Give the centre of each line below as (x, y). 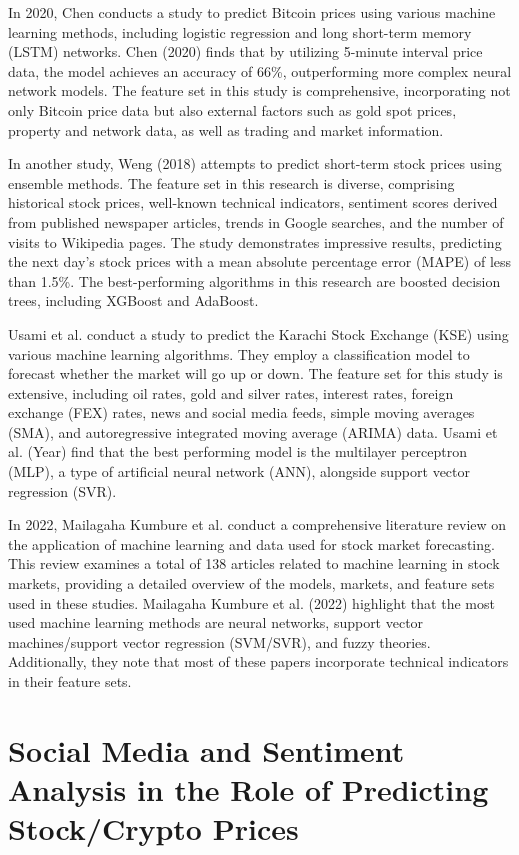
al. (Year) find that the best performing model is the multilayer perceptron (237, 451)
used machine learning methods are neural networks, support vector (216, 622)
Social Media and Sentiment (206, 749)
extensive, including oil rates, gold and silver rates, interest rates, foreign (231, 392)
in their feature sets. (70, 681)
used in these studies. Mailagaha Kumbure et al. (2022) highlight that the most (251, 602)
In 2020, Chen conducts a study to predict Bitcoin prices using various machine (252, 12)
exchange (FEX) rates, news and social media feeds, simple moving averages (241, 412)
